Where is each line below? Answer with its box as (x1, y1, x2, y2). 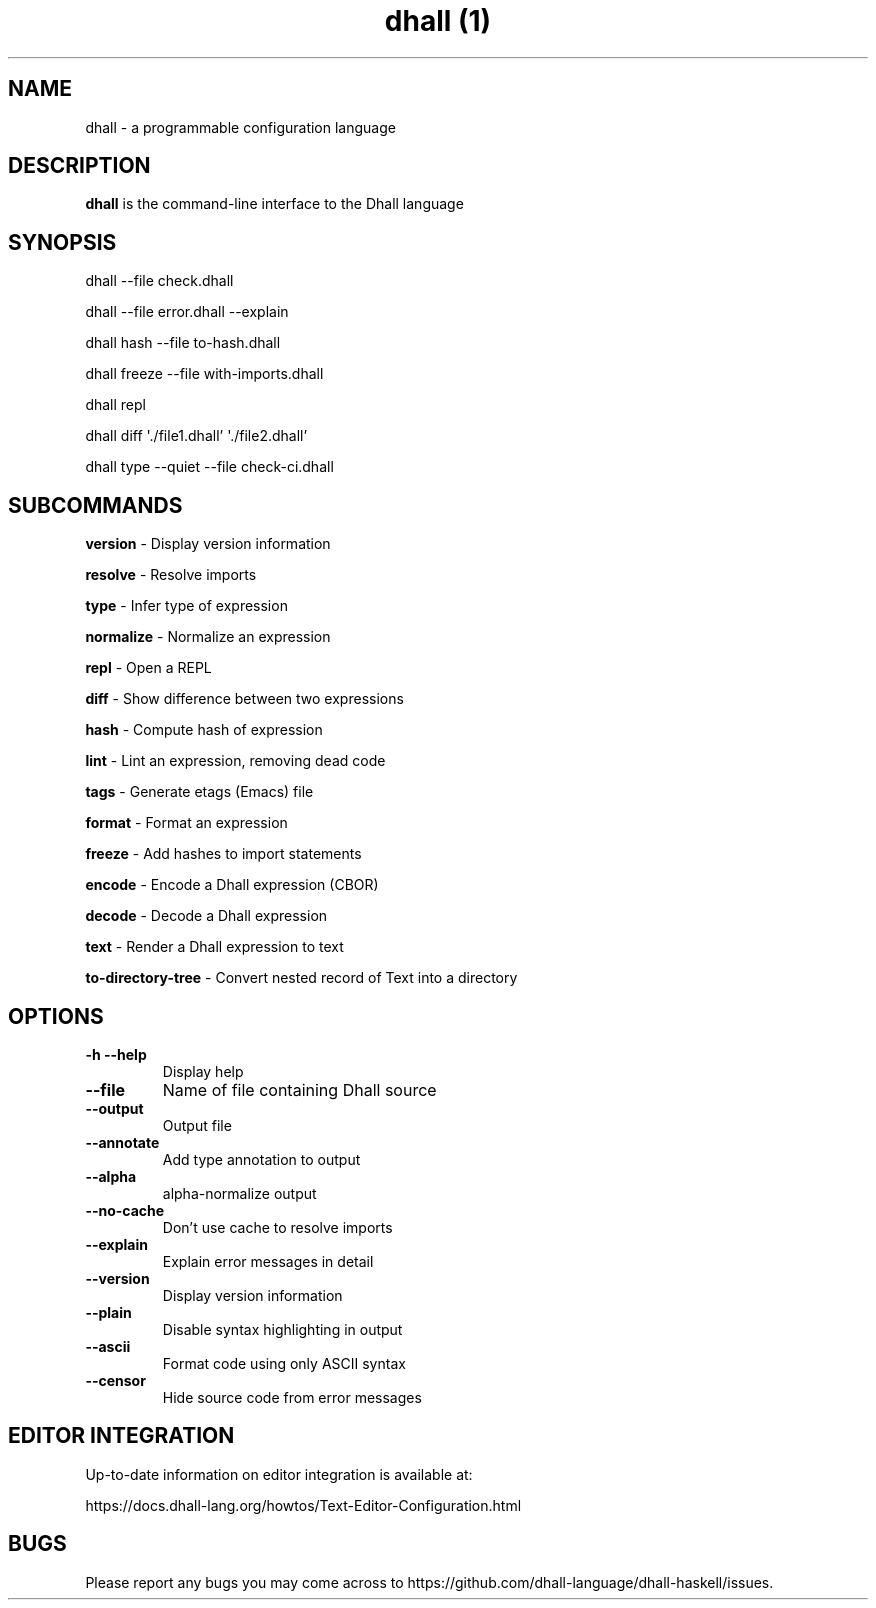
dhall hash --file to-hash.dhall (85, 334, 281, 352)
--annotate (85, 1133, 160, 1151)
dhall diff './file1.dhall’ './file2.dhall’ (85, 427, 308, 445)
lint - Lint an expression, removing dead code (85, 752, 386, 770)
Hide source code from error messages (162, 1388, 422, 1406)
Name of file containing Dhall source (162, 1079, 437, 1100)
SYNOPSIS (8, 229, 117, 255)
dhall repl (85, 396, 146, 414)
